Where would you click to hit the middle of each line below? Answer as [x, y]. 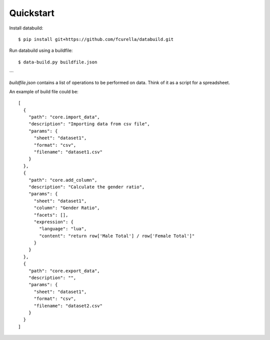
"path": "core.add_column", [63, 180]
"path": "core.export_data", [64, 271]
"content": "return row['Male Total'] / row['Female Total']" [117, 236]
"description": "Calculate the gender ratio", [86, 187]
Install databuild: [26, 28]
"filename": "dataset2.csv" [68, 306]
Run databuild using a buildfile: [41, 50]
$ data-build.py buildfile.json [58, 62]
